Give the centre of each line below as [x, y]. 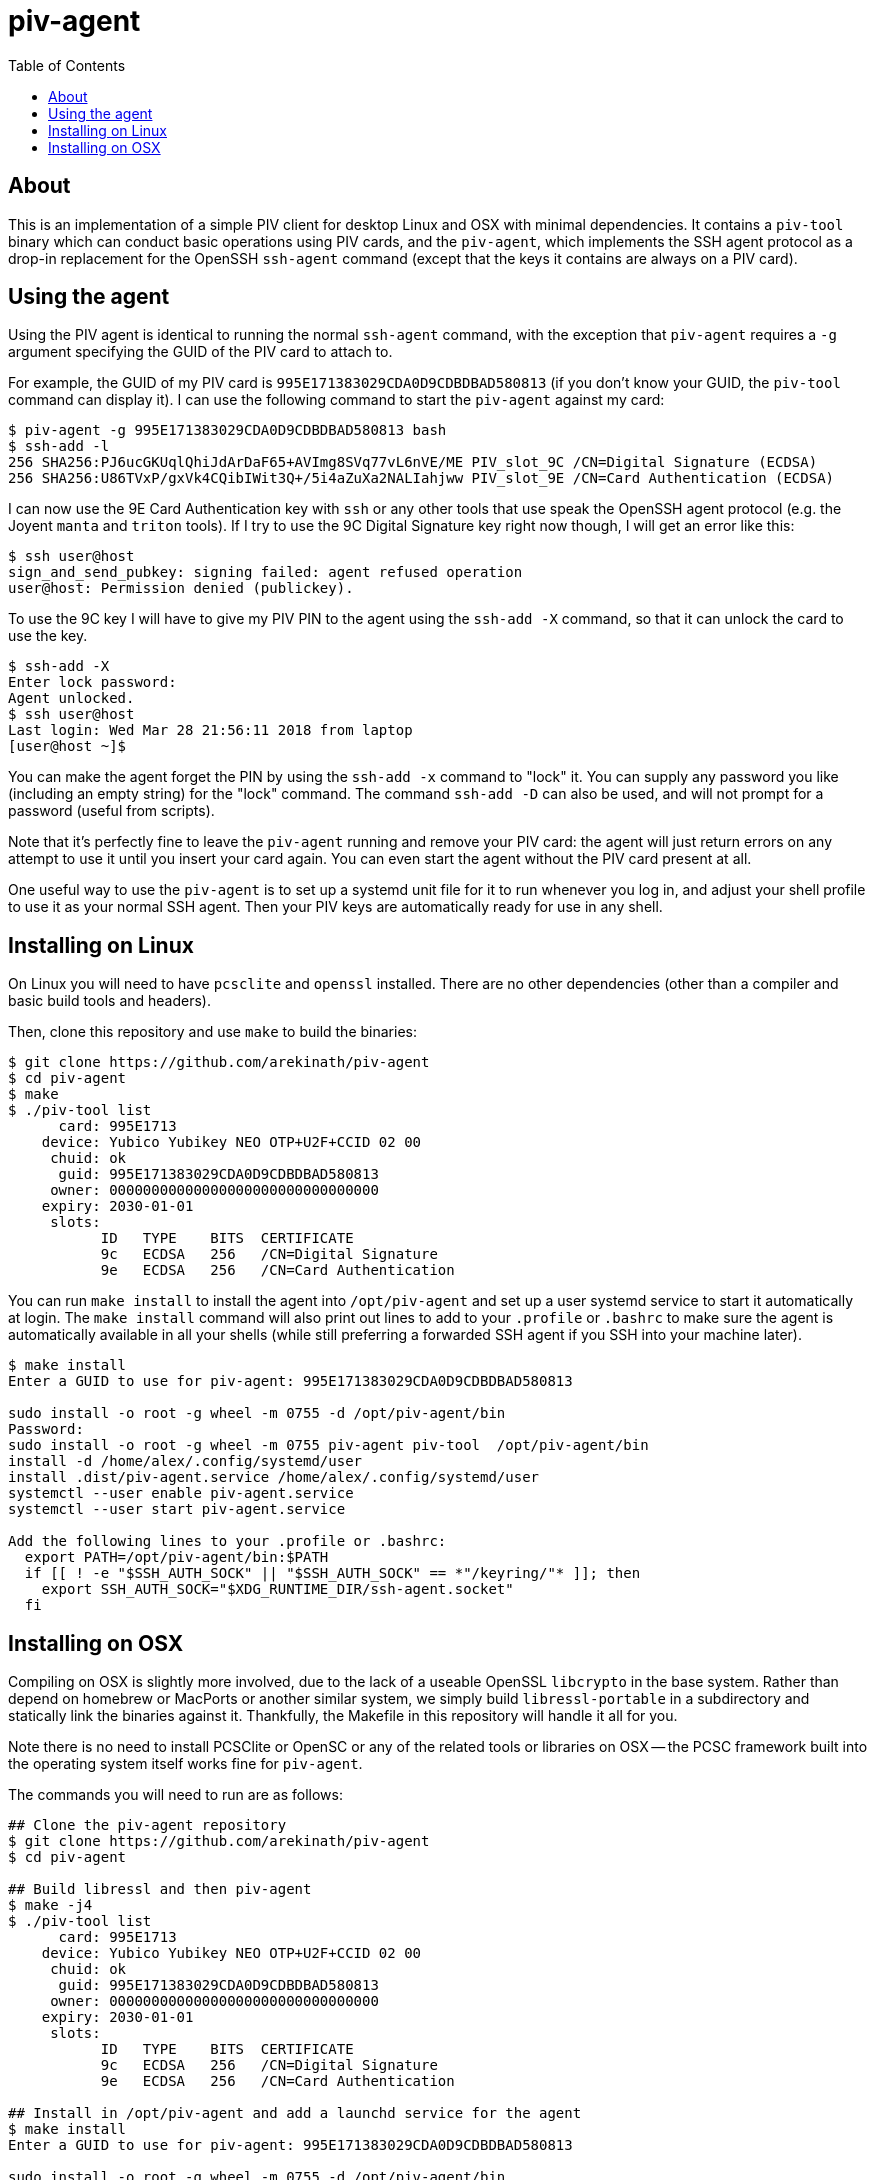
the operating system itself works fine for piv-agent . [185, 1764]
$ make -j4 [50, 1905]
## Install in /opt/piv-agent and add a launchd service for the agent [295, 2113]
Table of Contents [67, 65]
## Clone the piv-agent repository [147, 1825]
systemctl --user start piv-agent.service [177, 1509]
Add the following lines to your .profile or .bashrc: [227, 1541]
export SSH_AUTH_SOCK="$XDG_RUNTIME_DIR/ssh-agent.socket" [277, 1589]
